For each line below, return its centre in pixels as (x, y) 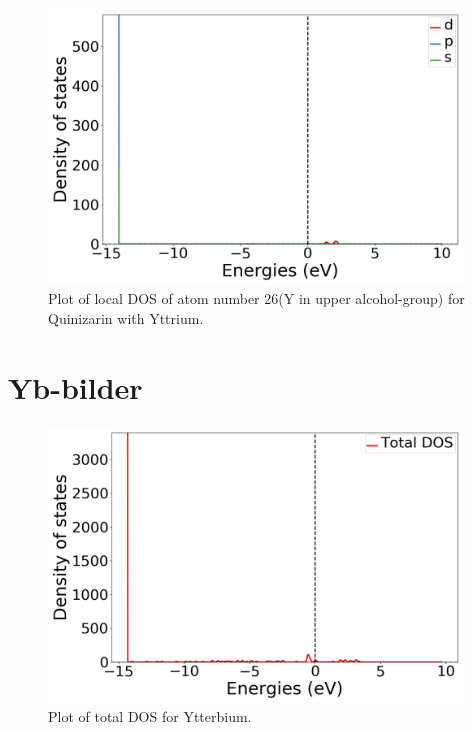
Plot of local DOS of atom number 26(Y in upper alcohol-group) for (256, 298)
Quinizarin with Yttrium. (126, 318)
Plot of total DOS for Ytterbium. (150, 716)
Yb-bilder (75, 386)
